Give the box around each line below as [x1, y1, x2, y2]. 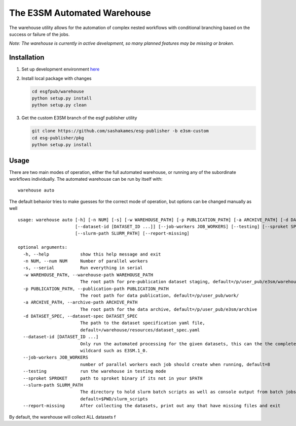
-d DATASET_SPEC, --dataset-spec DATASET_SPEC [23, 313, 138, 319]
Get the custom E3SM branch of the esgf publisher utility [21, 115, 138, 121]
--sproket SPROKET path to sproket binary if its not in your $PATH [23, 375, 203, 381]
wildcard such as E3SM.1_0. [80, 348, 148, 354]
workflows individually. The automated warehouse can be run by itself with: [9, 176, 163, 182]
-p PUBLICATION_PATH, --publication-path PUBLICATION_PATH [23, 286, 169, 292]
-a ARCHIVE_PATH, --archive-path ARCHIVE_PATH [23, 299, 138, 305]
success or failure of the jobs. [9, 31, 70, 37]
